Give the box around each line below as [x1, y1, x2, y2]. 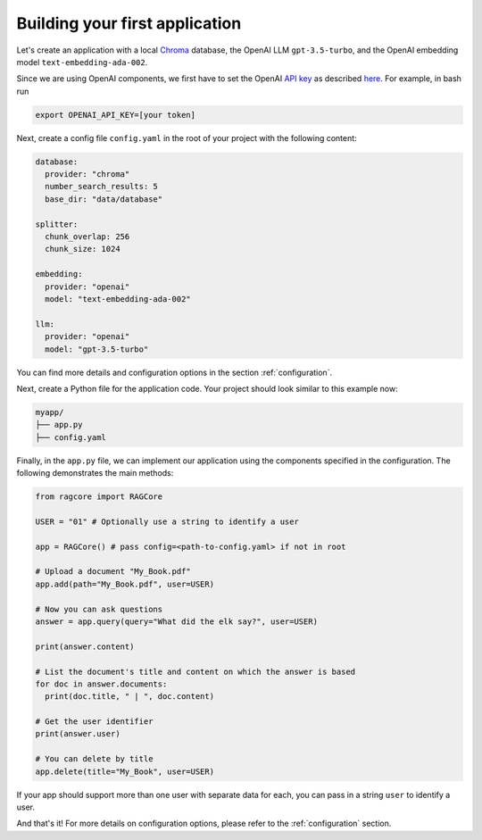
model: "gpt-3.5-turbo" [45, 344, 149, 354]
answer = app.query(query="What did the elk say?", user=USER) [35, 616, 319, 627]
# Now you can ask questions [35, 603, 163, 614]
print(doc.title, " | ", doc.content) [45, 692, 214, 702]
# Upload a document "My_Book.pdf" [35, 567, 191, 577]
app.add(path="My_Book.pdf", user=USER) [35, 578, 214, 589]
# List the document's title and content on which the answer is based [35, 666, 356, 677]
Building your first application [16, 13, 242, 33]
